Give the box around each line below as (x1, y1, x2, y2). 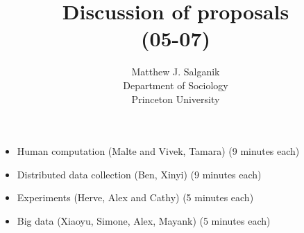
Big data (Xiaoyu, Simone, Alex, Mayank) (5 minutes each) (17, 213, 271, 227)
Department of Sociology (123, 77, 228, 92)
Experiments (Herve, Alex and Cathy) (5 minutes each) (17, 190, 254, 205)
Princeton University (131, 91, 220, 106)
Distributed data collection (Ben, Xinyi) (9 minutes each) (17, 167, 262, 181)
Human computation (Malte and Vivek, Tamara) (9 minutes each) (17, 144, 300, 158)
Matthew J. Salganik (131, 64, 220, 79)
